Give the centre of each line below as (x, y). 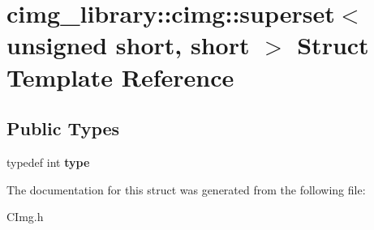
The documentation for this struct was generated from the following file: (186, 189)
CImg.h (25, 217)
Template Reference (120, 77)
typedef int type (48, 162)
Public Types (63, 128)
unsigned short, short (128, 45)
